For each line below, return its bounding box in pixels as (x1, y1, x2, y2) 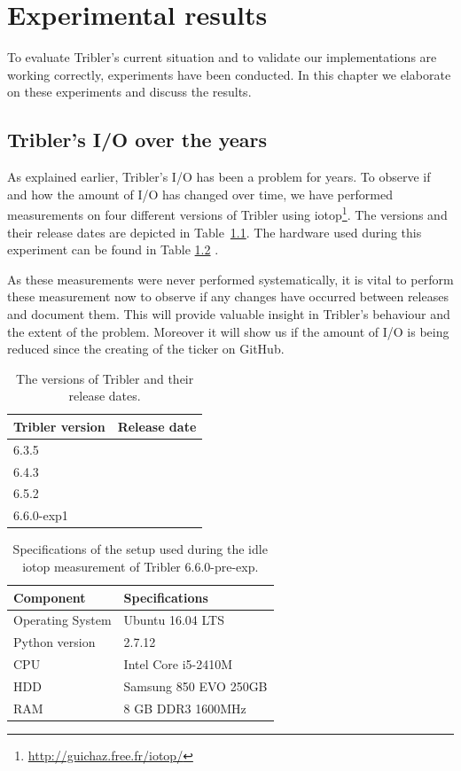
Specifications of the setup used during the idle (12, 540, 268, 558)
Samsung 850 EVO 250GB (123, 676, 268, 695)
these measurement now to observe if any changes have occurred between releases (7, 287, 449, 306)
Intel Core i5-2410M (123, 655, 233, 674)
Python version (13, 633, 96, 651)
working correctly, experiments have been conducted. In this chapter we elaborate (7, 65, 451, 83)
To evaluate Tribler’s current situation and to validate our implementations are (7, 48, 437, 66)
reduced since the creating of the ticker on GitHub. (7, 339, 285, 358)
